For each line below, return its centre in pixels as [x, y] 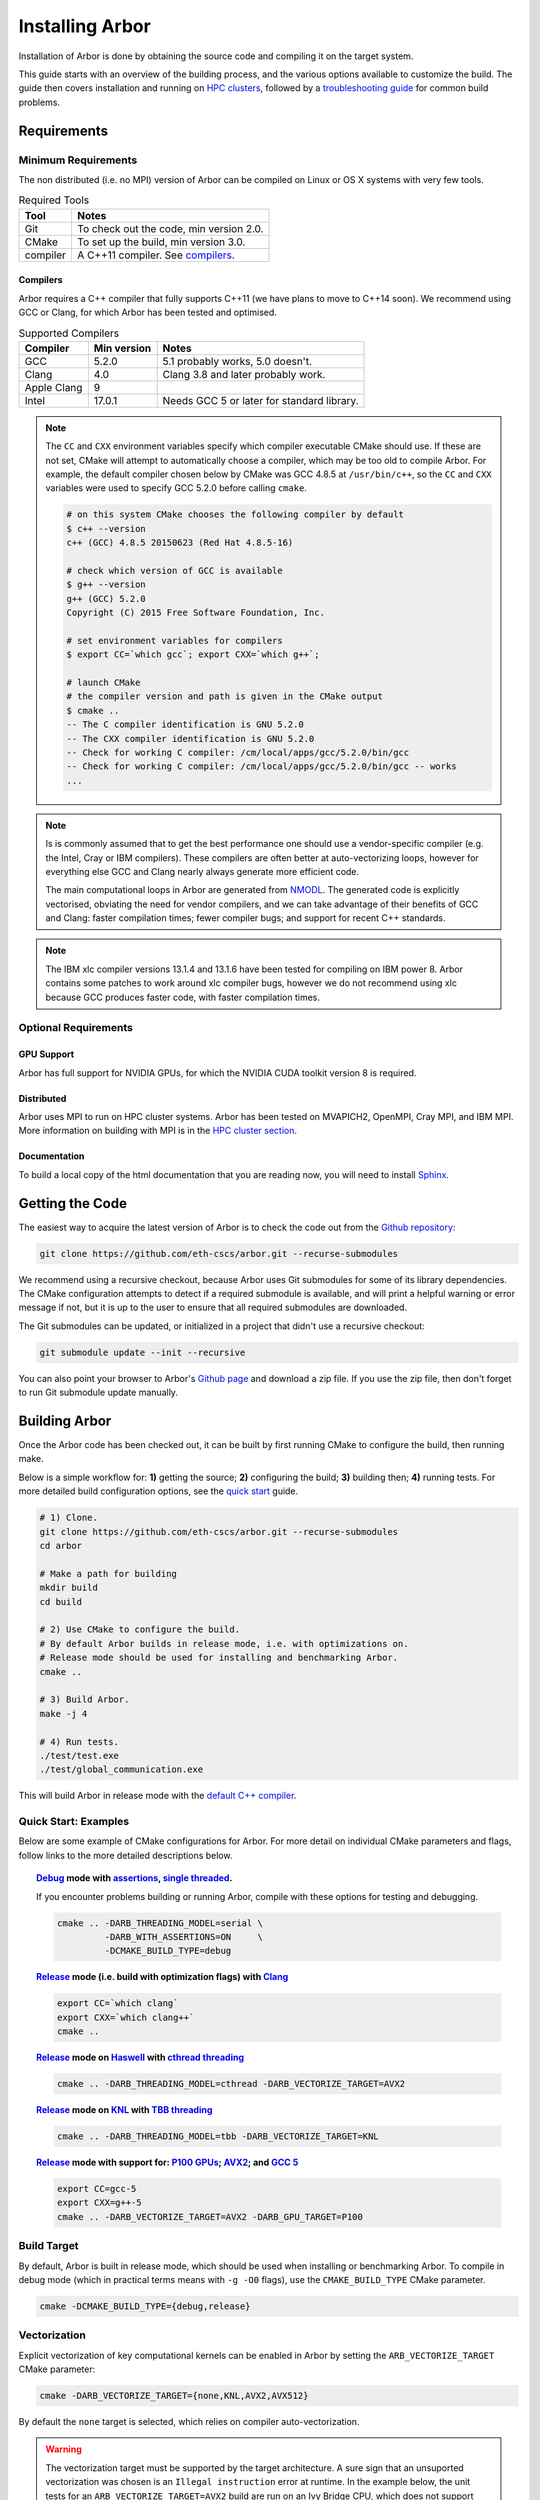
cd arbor [61, 1546]
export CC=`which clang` [117, 2003]
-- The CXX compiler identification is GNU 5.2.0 [190, 738]
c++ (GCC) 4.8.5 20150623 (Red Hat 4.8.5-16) [180, 543]
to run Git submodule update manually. [98, 1392]
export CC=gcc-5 [96, 2188]
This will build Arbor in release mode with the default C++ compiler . [157, 1796]
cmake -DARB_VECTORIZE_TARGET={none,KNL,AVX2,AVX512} [174, 2395]
